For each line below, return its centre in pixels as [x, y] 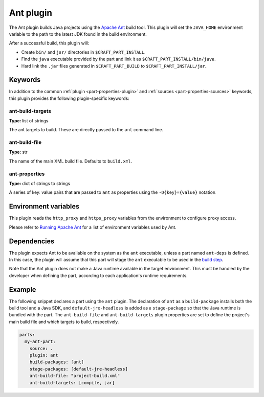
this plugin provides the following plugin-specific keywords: [69, 98]
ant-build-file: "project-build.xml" [75, 376]
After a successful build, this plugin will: [49, 43]
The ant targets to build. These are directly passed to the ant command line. [86, 130]
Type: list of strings [29, 120]
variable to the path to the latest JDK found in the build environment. [78, 34]
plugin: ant [44, 355]
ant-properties [27, 174]
